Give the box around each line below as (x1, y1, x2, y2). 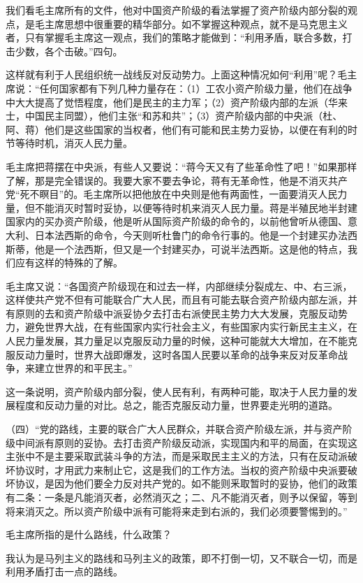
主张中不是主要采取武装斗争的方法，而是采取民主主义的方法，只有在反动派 (6, 449, 348, 463)
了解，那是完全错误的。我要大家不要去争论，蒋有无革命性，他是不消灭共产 (6, 173, 348, 187)
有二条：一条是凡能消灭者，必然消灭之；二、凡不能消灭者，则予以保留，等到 (6, 490, 357, 504)
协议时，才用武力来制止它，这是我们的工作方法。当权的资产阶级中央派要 (15, 462, 348, 477)
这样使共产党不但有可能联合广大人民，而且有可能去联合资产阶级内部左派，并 (6, 292, 357, 307)
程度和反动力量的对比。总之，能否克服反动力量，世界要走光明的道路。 (15, 398, 338, 412)
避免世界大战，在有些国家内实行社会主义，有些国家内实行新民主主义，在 (24, 319, 357, 334)
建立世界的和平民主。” (34, 361, 133, 375)
